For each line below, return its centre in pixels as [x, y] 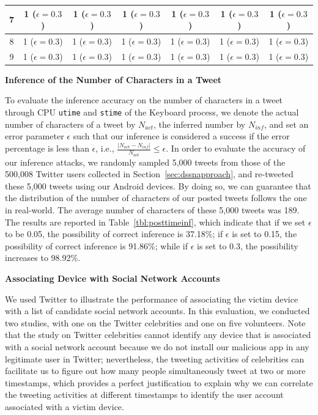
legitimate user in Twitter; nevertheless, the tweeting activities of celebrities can [155, 358]
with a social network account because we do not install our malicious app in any [157, 347]
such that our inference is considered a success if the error [181, 136]
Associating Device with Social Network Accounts [113, 278]
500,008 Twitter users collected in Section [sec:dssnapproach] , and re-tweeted [149, 174]
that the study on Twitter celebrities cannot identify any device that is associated [158, 335]
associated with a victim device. [65, 406]
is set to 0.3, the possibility [248, 245]
